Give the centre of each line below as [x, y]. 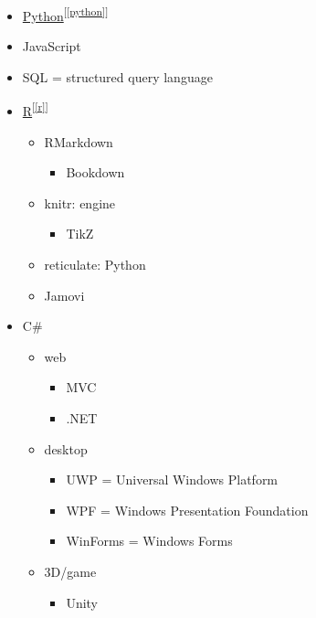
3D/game [70, 571]
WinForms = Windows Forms [149, 541]
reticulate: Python [95, 265]
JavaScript [52, 46]
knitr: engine [80, 202]
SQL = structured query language [117, 76]
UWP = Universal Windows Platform [172, 479]
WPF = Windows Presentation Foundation [187, 510]
